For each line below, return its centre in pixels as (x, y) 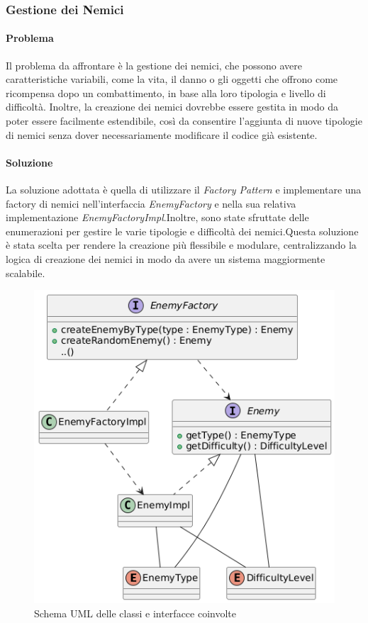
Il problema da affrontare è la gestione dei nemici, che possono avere (154, 65)
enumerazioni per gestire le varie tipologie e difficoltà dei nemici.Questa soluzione (182, 231)
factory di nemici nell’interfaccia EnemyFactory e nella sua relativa (151, 203)
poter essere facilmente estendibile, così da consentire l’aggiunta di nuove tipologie (184, 121)
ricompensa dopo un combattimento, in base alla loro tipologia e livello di (166, 92)
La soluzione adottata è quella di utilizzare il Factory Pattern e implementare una (184, 189)
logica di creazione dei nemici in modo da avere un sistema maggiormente (166, 258)
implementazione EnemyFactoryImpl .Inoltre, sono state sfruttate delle (157, 217)
